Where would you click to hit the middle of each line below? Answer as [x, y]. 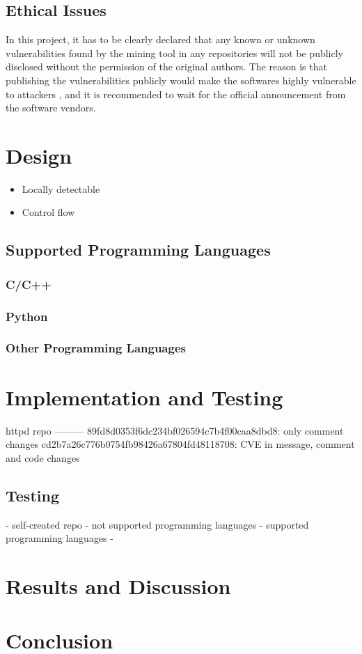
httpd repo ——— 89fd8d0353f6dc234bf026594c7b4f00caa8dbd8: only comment [175, 430]
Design [39, 155]
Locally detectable [61, 188]
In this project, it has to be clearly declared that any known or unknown [160, 39]
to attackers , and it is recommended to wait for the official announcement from [176, 94]
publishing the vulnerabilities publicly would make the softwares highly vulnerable [181, 80]
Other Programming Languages [96, 348]
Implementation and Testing [144, 397]
